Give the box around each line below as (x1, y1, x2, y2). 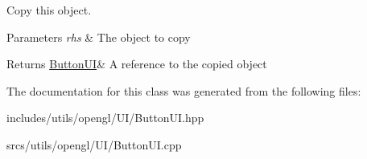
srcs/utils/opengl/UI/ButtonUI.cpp (6, 136, 182, 153)
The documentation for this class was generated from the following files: (6, 82, 361, 99)
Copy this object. (6, 2, 92, 18)
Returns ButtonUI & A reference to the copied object (6, 55, 267, 72)
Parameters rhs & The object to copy (6, 28, 191, 45)
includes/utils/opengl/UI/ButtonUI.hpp (6, 109, 204, 126)
